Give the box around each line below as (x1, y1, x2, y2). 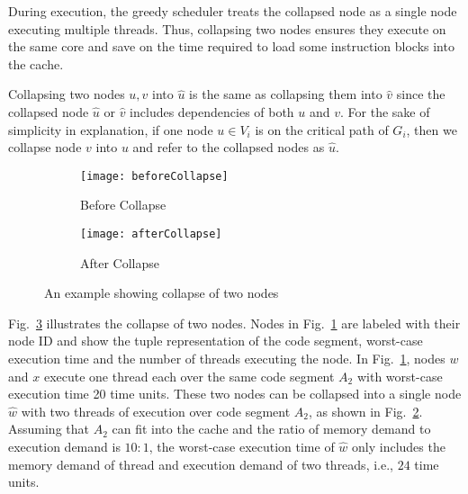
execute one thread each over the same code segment (43, 366, 335, 385)
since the (396, 85, 445, 103)
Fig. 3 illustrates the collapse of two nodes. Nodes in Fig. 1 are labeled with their (8, 313, 461, 332)
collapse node (8, 138, 82, 157)
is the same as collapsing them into (189, 85, 382, 103)
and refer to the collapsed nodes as (132, 138, 325, 157)
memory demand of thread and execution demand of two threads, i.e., (8, 454, 393, 473)
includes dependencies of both (130, 102, 294, 121)
